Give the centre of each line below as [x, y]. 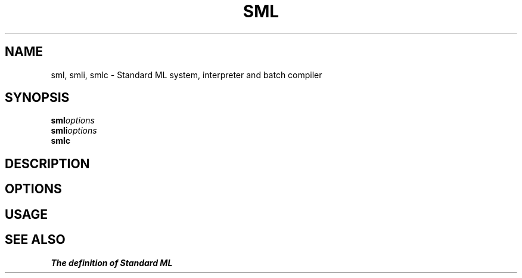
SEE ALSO [35, 240]
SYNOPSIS [37, 98]
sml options [73, 121]
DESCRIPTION [47, 163]
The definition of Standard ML [112, 262]
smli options [74, 131]
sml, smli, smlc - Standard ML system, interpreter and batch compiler [187, 75]
